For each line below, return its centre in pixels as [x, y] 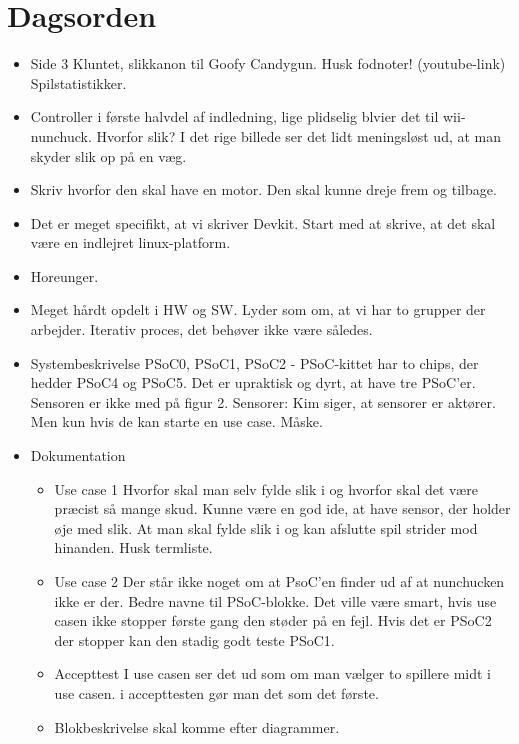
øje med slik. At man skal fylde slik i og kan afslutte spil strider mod [266, 527]
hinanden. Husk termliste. [133, 547]
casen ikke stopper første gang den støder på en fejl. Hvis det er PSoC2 [273, 620]
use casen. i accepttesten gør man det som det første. [216, 692]
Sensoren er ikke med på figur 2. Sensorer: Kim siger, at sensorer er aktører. [263, 401]
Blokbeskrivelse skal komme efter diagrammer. [197, 726]
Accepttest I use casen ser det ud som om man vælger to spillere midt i [273, 673]
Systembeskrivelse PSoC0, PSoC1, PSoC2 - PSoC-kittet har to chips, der [254, 362]
